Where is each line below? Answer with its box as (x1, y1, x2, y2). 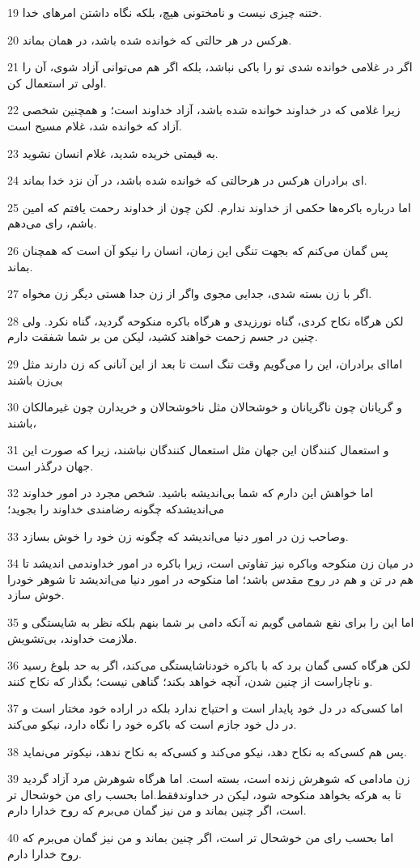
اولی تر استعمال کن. (7, 74, 107, 91)
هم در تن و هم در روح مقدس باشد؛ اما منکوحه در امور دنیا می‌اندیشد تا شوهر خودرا (7, 570, 414, 587)
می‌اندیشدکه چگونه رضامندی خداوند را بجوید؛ (7, 500, 224, 517)
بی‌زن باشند (7, 371, 63, 388)
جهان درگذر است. (7, 457, 94, 474)
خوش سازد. (7, 586, 65, 603)
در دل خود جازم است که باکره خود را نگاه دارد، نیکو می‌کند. (7, 716, 297, 732)
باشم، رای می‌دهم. (7, 215, 97, 232)
